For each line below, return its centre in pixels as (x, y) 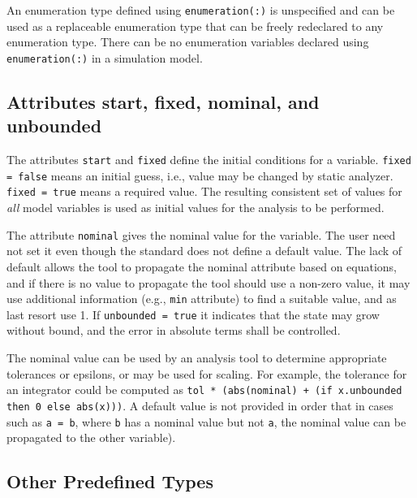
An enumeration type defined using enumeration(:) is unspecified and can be (201, 10)
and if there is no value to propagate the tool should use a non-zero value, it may (208, 282)
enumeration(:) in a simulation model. (105, 57)
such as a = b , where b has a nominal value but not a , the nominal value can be (206, 421)
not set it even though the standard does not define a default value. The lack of (204, 251)
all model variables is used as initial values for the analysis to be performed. (196, 208)
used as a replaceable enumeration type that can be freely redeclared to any (195, 26)
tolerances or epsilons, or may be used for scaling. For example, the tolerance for (207, 373)
